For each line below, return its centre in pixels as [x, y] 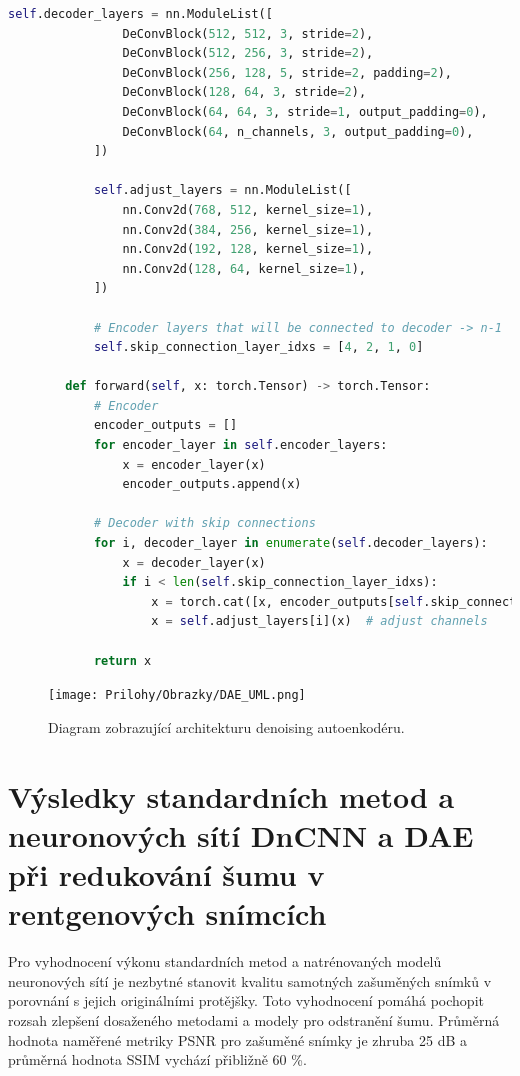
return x [122, 660]
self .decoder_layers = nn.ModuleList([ [140, 14]
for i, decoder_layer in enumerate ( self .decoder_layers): [290, 543]
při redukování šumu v [166, 874]
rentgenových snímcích [167, 913]
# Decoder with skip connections [204, 523]
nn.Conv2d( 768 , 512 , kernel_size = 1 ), [248, 209]
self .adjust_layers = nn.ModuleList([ [222, 190]
